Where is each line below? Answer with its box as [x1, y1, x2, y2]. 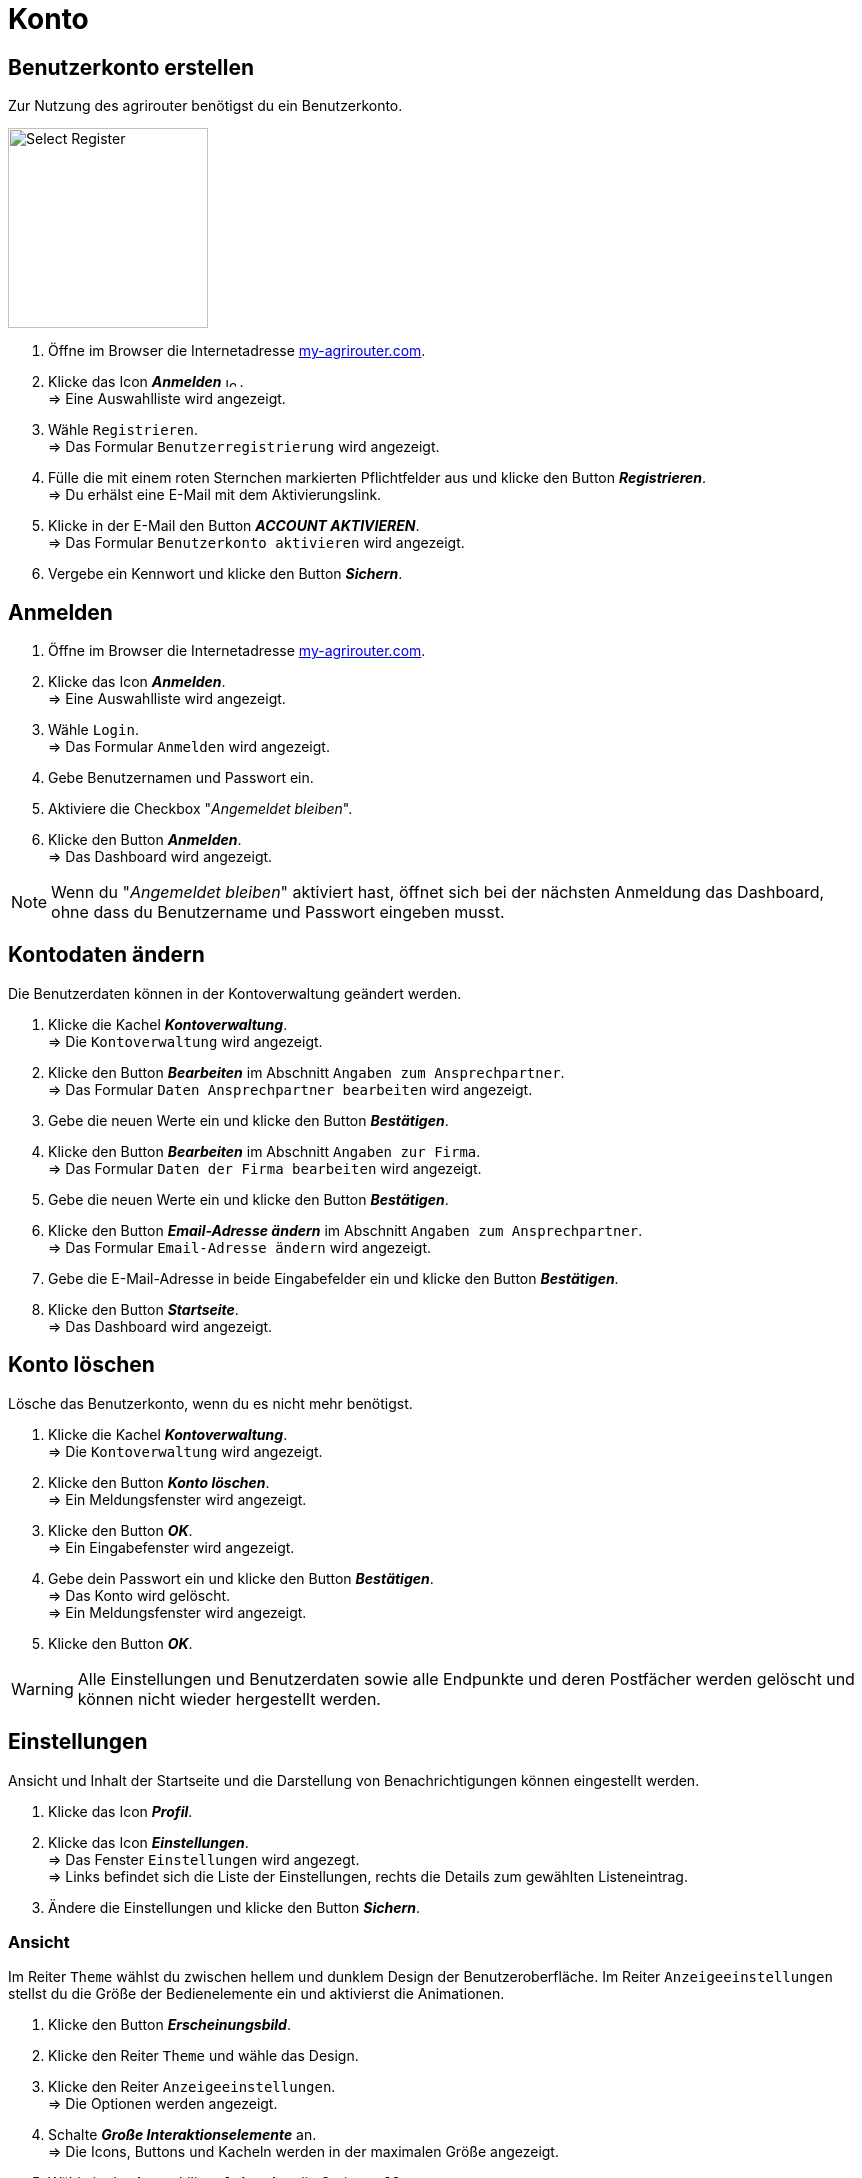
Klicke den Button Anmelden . [48, 831, 242, 849]
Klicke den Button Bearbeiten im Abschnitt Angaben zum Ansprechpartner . [48, 1063, 565, 1081]
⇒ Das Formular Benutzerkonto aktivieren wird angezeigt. [48, 534, 465, 552]
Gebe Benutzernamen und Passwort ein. [48, 769, 314, 787]
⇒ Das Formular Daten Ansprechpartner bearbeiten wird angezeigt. [48, 1080, 533, 1098]
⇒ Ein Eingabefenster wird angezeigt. [48, 1538, 295, 1556]
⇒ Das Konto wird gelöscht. [48, 1586, 231, 1604]
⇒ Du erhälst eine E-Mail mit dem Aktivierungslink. [48, 486, 382, 504]
